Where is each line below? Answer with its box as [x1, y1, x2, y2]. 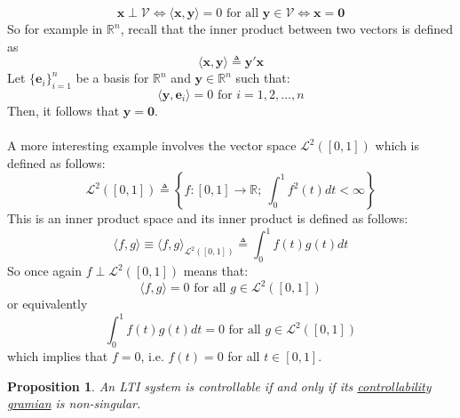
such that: [235, 68, 290, 87]
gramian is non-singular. [7, 394, 141, 413]
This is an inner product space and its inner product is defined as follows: [7, 209, 408, 228]
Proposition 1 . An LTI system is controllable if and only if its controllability [7, 376, 432, 395]
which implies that [7, 347, 108, 366]
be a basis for [75, 68, 149, 87]
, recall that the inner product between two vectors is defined [120, 20, 454, 37]
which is [375, 136, 420, 155]
